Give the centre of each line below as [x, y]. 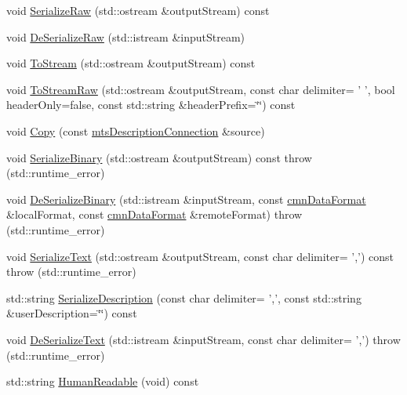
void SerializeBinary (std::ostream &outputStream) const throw [159, 157]
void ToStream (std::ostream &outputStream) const [131, 63]
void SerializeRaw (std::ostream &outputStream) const [138, 10]
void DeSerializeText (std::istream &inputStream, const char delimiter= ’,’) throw [203, 339]
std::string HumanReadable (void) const [103, 381]
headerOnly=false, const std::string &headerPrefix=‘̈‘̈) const [151, 105]
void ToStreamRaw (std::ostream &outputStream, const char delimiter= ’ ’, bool [201, 89]
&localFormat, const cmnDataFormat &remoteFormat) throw [154, 214]
